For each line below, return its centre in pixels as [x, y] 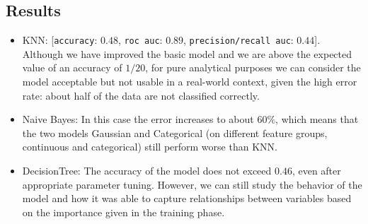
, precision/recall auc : [238, 40]
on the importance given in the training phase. [123, 212]
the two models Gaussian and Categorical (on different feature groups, [175, 132]
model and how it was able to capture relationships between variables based [187, 198]
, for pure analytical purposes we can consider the [253, 67]
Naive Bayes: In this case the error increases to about [138, 119]
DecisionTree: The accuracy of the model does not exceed [147, 171]
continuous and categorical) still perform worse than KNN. [150, 147]
